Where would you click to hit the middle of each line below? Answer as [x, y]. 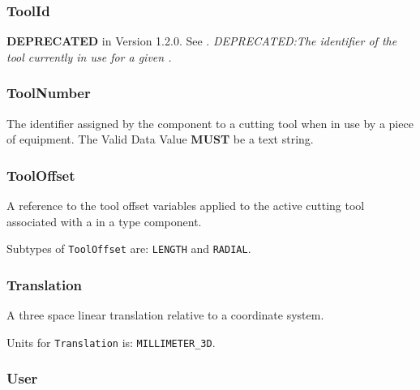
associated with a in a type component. [104, 221]
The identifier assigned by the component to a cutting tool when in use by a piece [210, 123]
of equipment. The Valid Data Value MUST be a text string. [160, 139]
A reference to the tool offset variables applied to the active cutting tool [186, 206]
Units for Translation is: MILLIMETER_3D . [111, 342]
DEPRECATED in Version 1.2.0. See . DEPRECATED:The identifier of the [202, 41]
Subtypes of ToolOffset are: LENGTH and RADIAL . [129, 249]
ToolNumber [49, 93]
